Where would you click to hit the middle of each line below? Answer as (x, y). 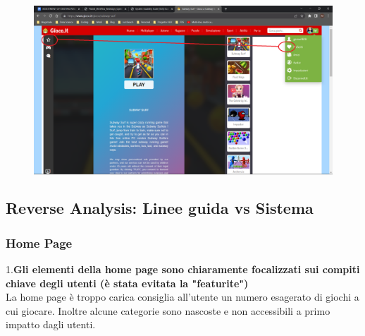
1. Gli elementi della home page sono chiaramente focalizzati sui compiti (183, 269)
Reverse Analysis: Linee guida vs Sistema (160, 208)
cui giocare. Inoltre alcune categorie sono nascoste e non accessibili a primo (168, 310)
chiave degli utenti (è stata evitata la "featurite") (127, 283)
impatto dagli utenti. (51, 324)
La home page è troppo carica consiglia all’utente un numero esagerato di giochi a (182, 297)
